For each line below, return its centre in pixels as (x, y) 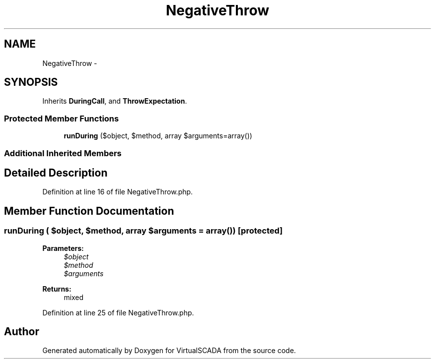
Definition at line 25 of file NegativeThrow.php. (118, 312)
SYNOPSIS (31, 82)
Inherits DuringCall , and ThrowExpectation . (115, 101)
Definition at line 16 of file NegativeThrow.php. (118, 192)
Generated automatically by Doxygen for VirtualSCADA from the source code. (169, 351)
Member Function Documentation (89, 211)
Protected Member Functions (62, 118)
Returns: (57, 289)
